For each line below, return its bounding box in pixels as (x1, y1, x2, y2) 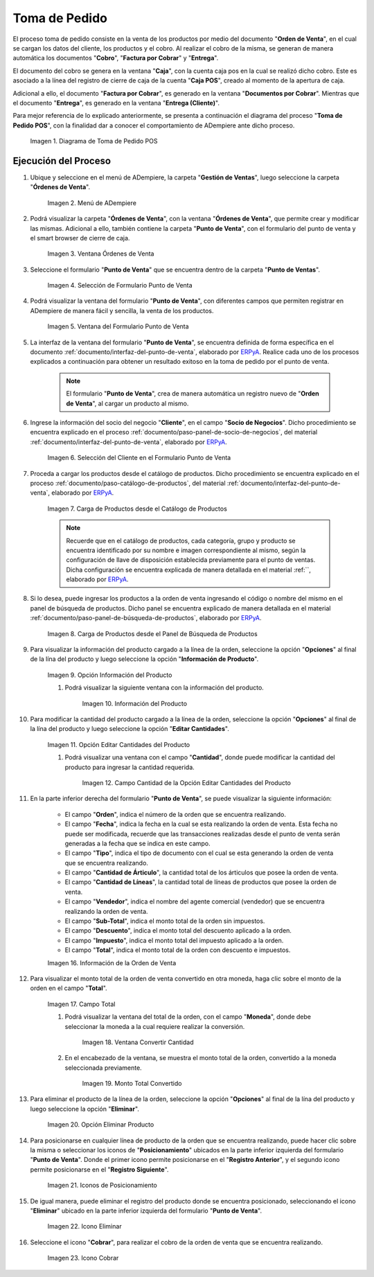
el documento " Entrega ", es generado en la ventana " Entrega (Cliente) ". (12, 98, 220, 107)
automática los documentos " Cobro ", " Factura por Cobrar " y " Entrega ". (12, 54, 219, 62)
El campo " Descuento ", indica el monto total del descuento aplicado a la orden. (64, 926, 292, 935)
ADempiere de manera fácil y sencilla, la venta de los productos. (30, 306, 214, 315)
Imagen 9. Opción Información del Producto (47, 671, 172, 679)
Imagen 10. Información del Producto (82, 699, 187, 707)
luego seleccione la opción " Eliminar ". (30, 1104, 140, 1113)
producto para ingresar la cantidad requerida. (64, 763, 195, 771)
